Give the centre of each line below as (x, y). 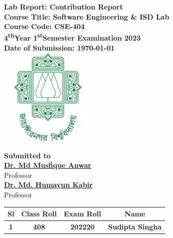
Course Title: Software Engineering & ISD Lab (87, 16)
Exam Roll (82, 214)
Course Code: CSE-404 (44, 26)
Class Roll (39, 214)
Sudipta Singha (135, 226)
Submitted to (27, 155)
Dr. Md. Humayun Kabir (48, 185)
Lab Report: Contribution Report (63, 7)
